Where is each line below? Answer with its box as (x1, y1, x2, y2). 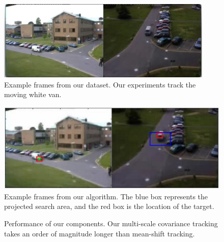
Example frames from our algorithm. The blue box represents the (4, 191, 208, 201)
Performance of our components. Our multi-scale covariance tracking (4, 218, 218, 228)
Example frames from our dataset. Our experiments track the (4, 79, 196, 89)
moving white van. (4, 89, 62, 100)
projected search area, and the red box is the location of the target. (4, 201, 214, 211)
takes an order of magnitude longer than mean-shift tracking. (4, 228, 195, 238)
